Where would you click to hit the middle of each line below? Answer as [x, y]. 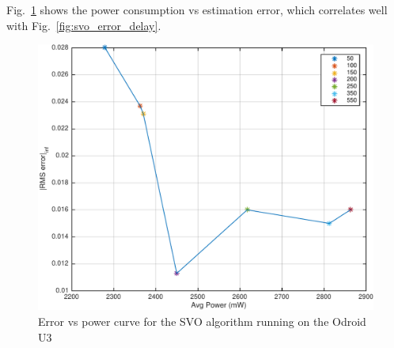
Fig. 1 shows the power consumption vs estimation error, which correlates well [197, 9]
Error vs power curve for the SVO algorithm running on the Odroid [202, 321]
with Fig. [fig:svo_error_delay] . [84, 25]
